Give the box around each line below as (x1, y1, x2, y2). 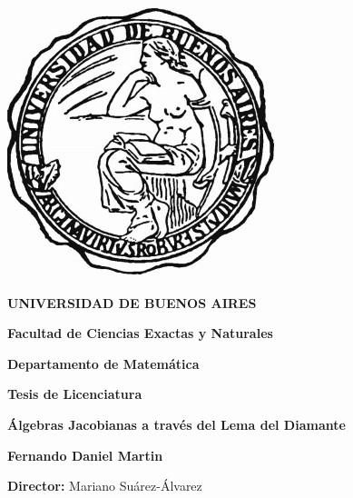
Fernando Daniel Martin (7, 445, 163, 464)
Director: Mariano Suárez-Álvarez (7, 476, 202, 495)
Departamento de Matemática (7, 354, 200, 373)
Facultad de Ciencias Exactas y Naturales (7, 324, 273, 343)
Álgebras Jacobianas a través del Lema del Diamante (7, 414, 346, 433)
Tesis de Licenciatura (7, 384, 142, 403)
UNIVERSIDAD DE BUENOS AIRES (7, 293, 257, 312)
